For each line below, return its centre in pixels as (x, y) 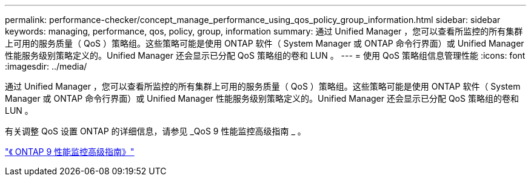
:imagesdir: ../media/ (46, 66)
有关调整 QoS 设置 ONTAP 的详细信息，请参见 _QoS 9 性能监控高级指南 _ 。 (155, 131)
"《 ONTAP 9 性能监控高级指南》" (70, 152)
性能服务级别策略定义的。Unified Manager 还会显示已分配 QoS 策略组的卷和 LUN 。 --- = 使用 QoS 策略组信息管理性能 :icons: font (265, 55)
